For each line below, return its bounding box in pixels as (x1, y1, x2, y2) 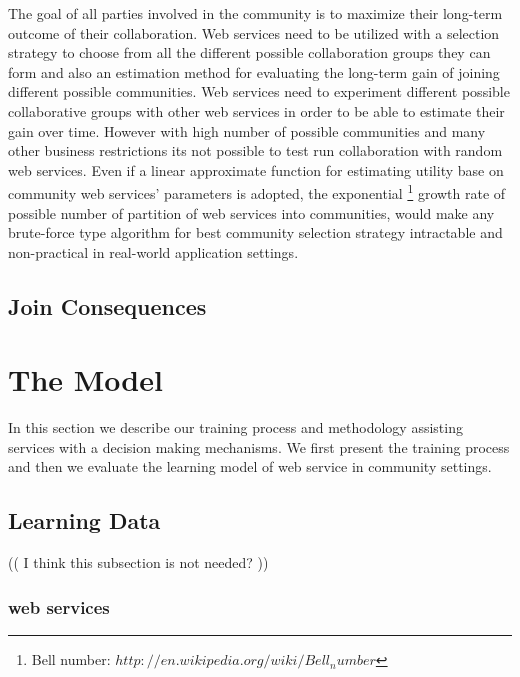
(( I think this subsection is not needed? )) (8, 552, 269, 573)
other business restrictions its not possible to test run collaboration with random (8, 140, 503, 161)
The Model (8, 359, 163, 400)
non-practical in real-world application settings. (8, 241, 299, 262)
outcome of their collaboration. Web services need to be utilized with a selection (8, 22, 500, 43)
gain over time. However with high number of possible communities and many (8, 120, 486, 141)
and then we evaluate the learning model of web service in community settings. (8, 456, 492, 477)
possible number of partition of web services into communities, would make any (8, 202, 495, 223)
